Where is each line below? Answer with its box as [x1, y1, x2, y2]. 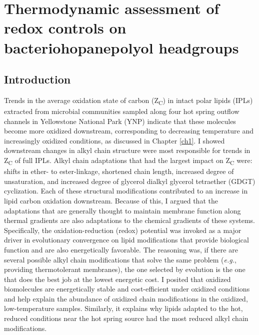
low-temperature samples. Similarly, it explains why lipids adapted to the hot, [4, 303, 243, 313]
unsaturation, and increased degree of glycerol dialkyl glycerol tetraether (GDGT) [4, 175, 255, 186]
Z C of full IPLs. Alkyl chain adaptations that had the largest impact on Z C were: [4, 155, 252, 166]
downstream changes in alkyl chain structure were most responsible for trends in [4, 145, 250, 155]
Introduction [4, 71, 71, 87]
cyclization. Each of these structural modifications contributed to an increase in [4, 185, 248, 196]
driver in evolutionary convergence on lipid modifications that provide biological [4, 234, 249, 245]
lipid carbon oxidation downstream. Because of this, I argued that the [4, 195, 218, 205]
